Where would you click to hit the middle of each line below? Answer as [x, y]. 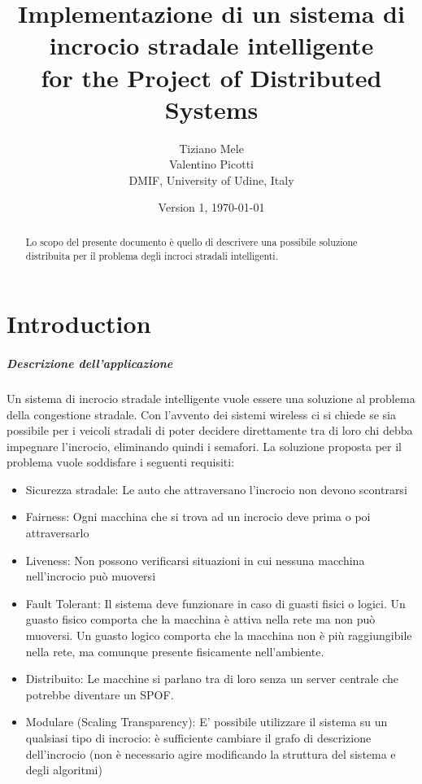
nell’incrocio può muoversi [91, 576]
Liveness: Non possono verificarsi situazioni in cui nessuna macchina [195, 560]
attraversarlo [57, 533]
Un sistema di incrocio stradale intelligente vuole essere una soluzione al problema [211, 398]
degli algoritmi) [64, 770]
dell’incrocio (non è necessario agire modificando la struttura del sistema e [211, 753]
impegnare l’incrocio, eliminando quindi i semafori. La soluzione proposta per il [204, 446]
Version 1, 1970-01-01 [211, 207]
